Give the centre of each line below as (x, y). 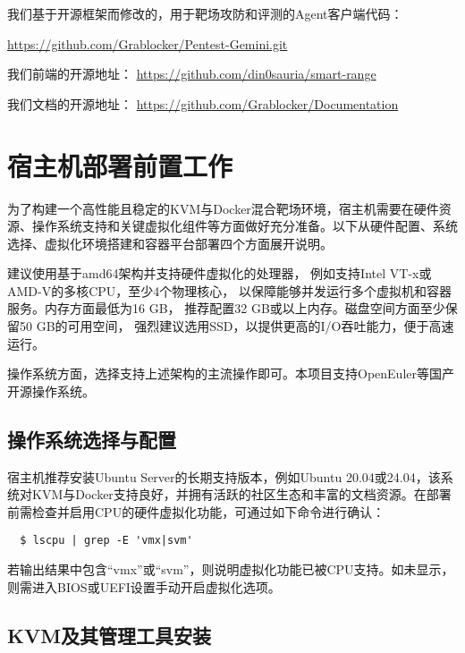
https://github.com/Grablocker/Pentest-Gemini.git (148, 43)
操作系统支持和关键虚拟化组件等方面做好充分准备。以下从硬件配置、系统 (245, 226)
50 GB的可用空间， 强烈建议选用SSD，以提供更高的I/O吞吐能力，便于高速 (237, 326)
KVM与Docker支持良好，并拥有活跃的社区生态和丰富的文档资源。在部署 (241, 494)
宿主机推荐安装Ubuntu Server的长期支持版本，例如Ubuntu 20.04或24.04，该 (224, 476)
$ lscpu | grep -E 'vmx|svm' (106, 541)
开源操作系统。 (51, 390)
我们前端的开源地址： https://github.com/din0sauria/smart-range (192, 74)
